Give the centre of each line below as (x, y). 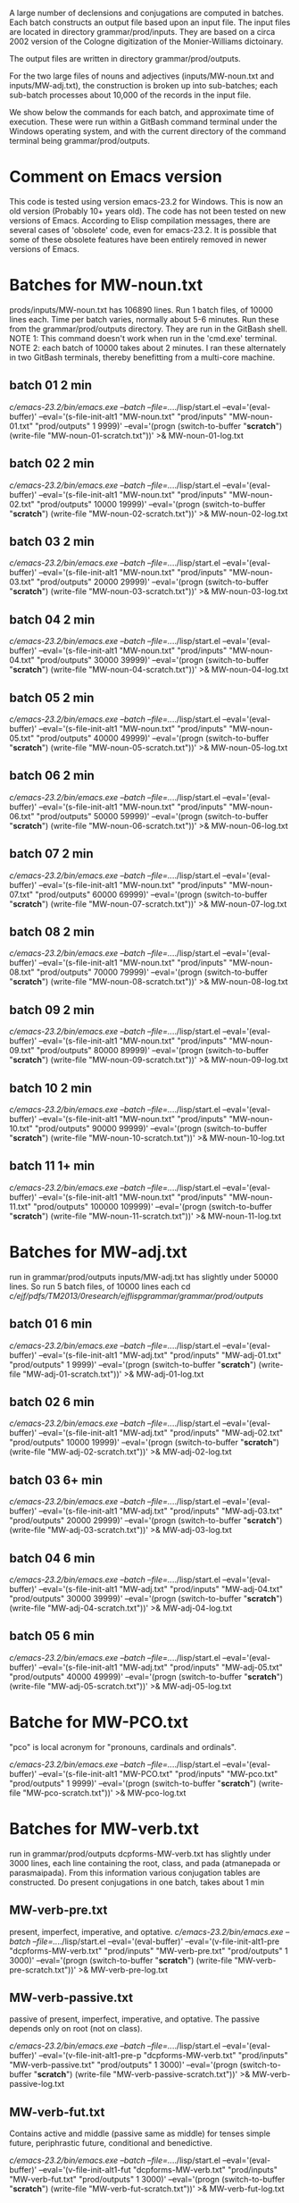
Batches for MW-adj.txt (98, 1252)
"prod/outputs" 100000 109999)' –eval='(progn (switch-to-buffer (152, 1206)
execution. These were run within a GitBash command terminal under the (143, 121)
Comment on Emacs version (116, 177)
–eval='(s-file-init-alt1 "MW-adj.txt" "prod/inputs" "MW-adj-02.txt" (161, 1433)
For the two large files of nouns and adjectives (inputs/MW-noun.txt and (142, 76)
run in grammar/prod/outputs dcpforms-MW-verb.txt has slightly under (140, 1854)
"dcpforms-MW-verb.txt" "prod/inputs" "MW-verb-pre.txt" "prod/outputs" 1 (149, 1950)
